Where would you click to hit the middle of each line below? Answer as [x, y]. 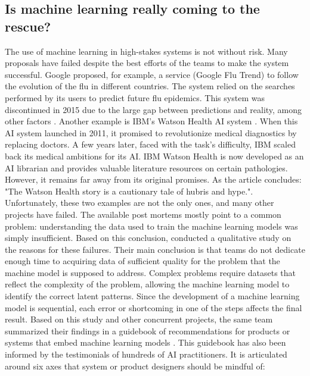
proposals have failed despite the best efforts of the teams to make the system [147, 63]
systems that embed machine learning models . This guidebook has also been [145, 342]
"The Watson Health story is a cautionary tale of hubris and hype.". [129, 191]
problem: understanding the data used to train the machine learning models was [151, 226]
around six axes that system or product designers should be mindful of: [135, 366]
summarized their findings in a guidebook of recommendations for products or [148, 330]
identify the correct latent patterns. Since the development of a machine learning [152, 296]
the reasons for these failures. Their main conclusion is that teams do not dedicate [155, 249]
